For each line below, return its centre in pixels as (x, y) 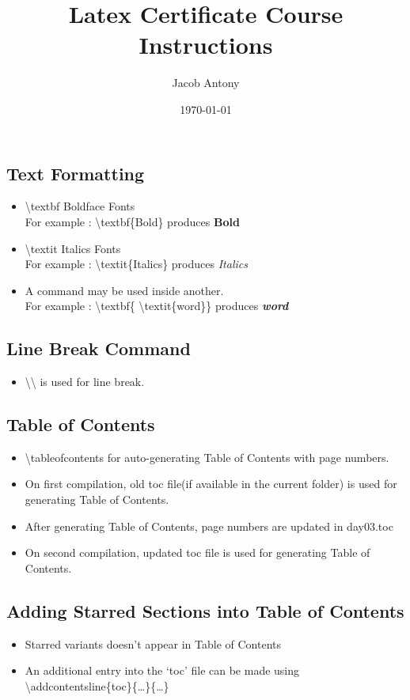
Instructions (206, 45)
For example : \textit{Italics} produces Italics (136, 264)
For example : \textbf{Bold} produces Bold (132, 221)
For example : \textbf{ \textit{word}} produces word (157, 306)
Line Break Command (99, 348)
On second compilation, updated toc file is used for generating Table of (197, 552)
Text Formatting (76, 173)
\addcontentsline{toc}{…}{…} (97, 685)
